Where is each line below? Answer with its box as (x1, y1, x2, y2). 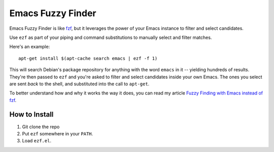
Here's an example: (9, 43, 50, 50)
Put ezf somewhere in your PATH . (22, 130, 93, 136)
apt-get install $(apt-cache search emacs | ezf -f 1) (18, 56, 158, 61)
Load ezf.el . (22, 138, 52, 144)
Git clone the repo (22, 124, 60, 130)
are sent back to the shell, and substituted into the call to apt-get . (9, 81, 150, 87)
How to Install (9, 110, 54, 119)
